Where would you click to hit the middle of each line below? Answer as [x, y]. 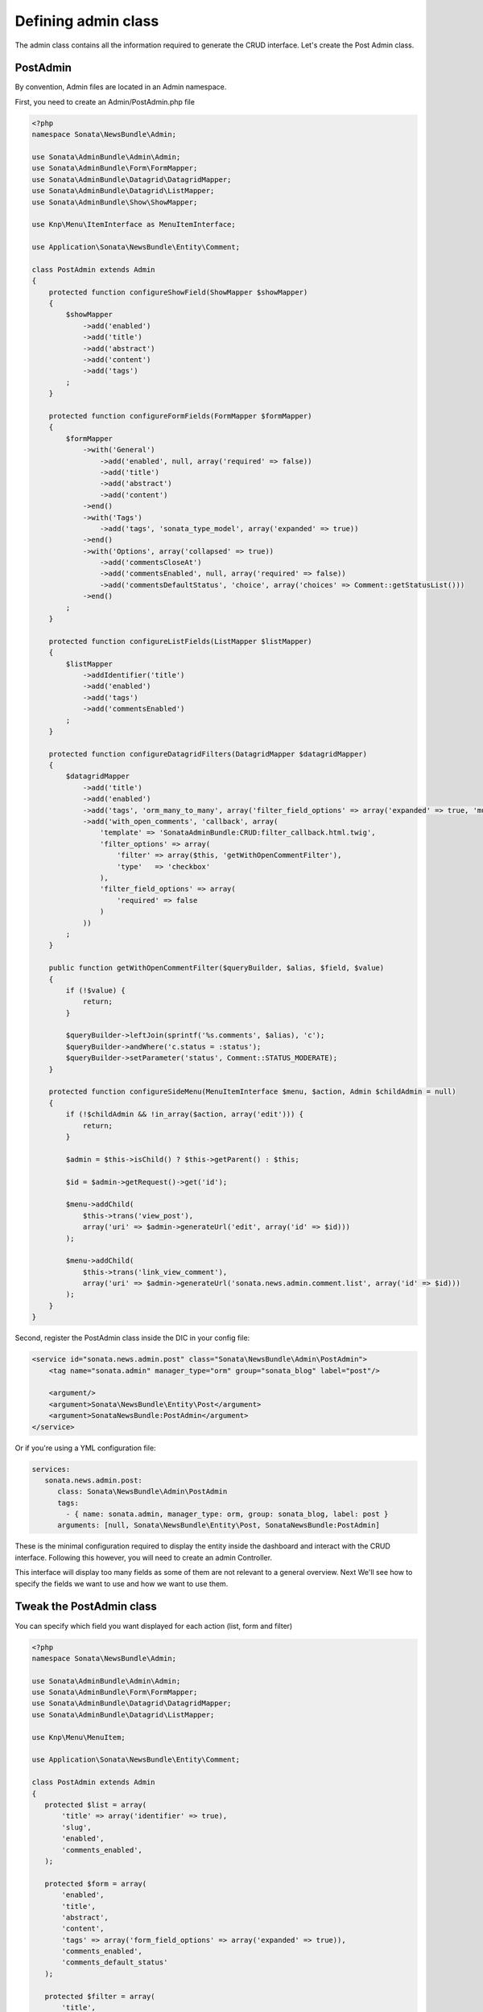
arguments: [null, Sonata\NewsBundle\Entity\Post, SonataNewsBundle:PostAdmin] [219, 1525]
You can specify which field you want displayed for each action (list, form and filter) [154, 1626]
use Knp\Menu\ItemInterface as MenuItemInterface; [134, 225]
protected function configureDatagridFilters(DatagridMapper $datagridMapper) [208, 754]
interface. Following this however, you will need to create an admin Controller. [144, 1557]
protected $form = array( [96, 1884]
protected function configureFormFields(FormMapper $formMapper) [180, 416]
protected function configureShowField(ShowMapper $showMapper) [178, 292]
